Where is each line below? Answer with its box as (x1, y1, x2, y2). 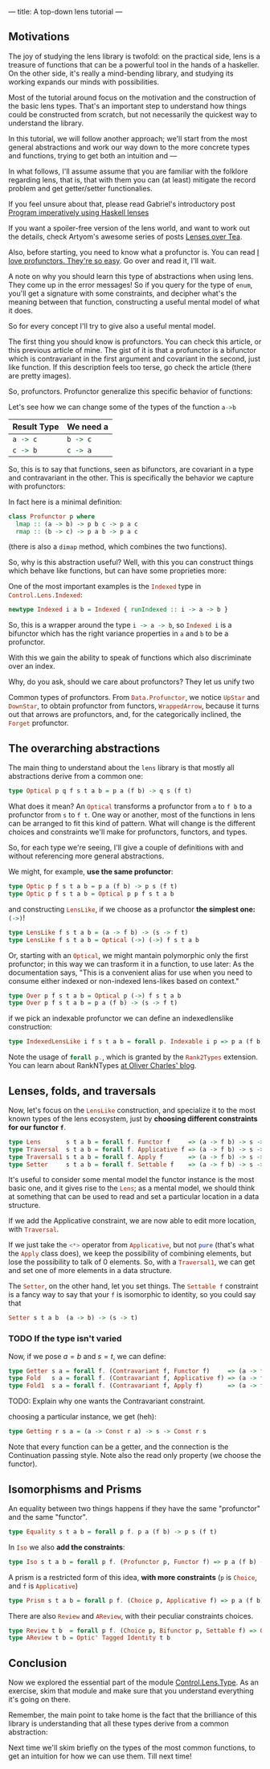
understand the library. (8, 118, 84, 128)
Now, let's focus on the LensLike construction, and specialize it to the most (8, 1105, 256, 1115)
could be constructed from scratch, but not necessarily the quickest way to (8, 109, 257, 119)
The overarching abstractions (8, 741, 161, 755)
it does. (8, 305, 34, 315)
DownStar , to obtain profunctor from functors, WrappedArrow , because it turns (8, 701, 260, 710)
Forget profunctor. (8, 719, 69, 728)
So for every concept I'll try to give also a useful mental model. (8, 321, 216, 330)
